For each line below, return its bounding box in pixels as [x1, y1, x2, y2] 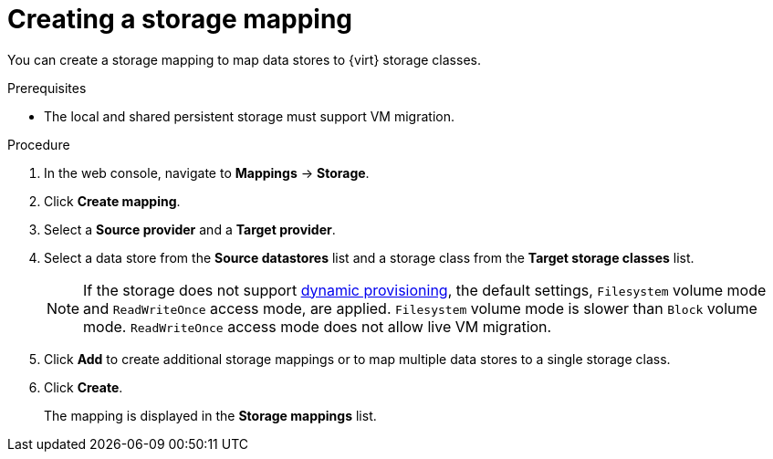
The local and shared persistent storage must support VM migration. [44, 108, 454, 124]
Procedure [7, 136, 70, 152]
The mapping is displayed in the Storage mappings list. [44, 407, 377, 423]
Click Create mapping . [44, 193, 181, 209]
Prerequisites [7, 79, 87, 96]
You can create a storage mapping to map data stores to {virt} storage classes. [7, 51, 481, 68]
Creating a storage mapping [7, 4, 353, 35]
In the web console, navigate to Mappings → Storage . [44, 164, 370, 181]
